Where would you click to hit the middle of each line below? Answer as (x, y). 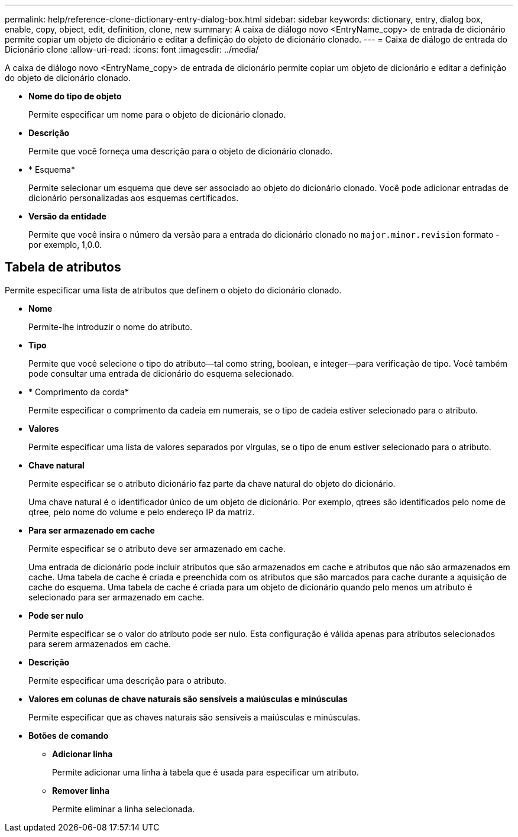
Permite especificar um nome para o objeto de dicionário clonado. (157, 114)
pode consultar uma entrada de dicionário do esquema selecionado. (161, 373)
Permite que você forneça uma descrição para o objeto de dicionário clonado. (181, 151)
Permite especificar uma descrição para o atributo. (127, 680)
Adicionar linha (82, 754)
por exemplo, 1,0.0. (65, 245)
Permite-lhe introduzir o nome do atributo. (111, 327)
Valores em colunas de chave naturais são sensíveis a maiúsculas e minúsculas (188, 699)
